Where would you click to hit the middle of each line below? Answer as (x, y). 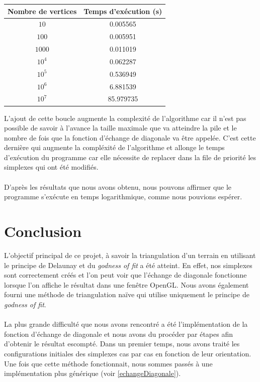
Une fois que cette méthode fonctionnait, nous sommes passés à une (108, 363)
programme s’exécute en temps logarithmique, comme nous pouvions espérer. (123, 197)
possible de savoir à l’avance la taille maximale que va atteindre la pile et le (120, 128)
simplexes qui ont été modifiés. (51, 167)
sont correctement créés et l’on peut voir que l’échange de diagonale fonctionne (125, 275)
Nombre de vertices (42, 11)
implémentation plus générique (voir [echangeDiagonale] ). (93, 373)
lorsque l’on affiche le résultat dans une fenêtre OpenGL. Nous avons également (126, 284)
